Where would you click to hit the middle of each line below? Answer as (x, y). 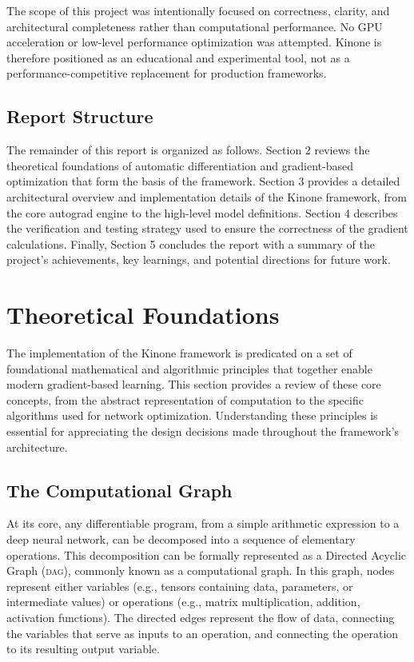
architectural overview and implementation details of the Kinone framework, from (207, 196)
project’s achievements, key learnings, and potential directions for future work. (199, 259)
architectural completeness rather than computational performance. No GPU (195, 26)
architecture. (37, 447)
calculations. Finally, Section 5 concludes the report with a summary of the (191, 243)
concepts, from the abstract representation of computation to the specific (185, 399)
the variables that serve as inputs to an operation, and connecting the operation (203, 633)
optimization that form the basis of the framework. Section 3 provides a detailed (203, 181)
